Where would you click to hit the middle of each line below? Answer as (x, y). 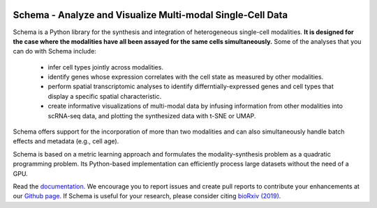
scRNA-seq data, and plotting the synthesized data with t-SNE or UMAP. (152, 115)
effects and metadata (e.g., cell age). (66, 141)
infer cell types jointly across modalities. (106, 67)
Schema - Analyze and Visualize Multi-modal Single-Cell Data (150, 15)
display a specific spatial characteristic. (105, 96)
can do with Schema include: (55, 51)
